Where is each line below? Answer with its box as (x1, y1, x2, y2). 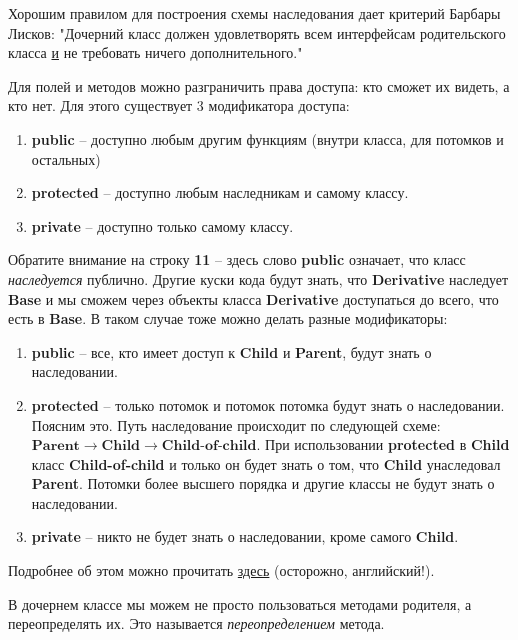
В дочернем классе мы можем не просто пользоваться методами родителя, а (8, 593, 472, 614)
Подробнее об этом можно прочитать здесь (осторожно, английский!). (8, 560, 435, 581)
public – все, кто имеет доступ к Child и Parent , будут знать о (31, 341, 432, 362)
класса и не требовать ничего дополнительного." (8, 42, 303, 63)
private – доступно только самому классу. (31, 215, 294, 236)
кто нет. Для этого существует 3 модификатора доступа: (8, 95, 350, 116)
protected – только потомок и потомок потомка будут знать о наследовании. (31, 394, 505, 415)
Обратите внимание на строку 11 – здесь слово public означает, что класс (8, 249, 466, 270)
